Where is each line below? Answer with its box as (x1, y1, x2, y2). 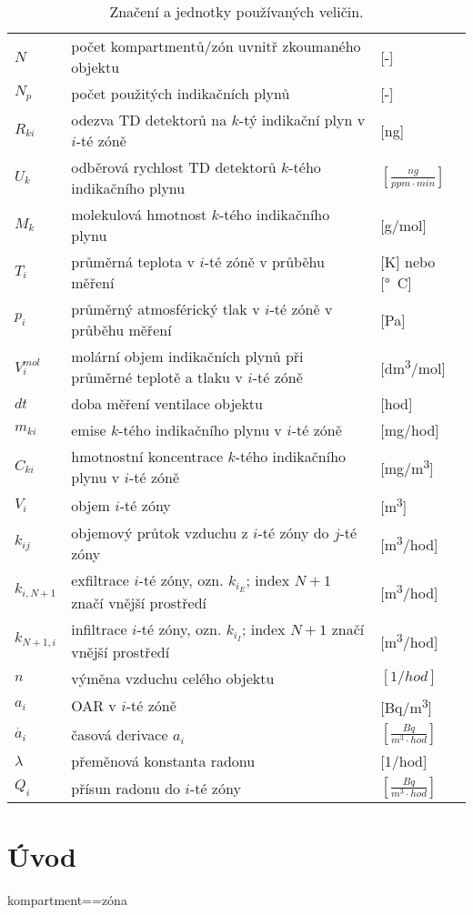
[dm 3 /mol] (380, 354, 446, 379)
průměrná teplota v (71, 251, 195, 272)
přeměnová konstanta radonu (71, 750, 256, 772)
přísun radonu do (71, 777, 181, 799)
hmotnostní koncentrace (71, 446, 224, 467)
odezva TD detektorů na (71, 109, 227, 130)
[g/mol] (380, 214, 428, 236)
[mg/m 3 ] (380, 454, 434, 479)
